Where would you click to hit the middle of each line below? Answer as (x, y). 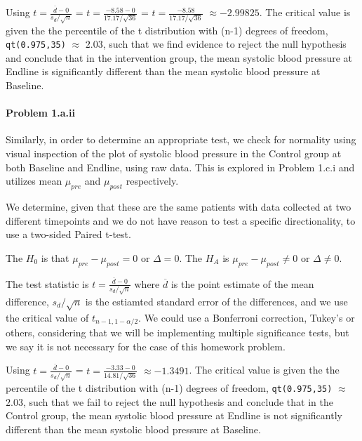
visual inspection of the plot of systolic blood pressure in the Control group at (174, 153)
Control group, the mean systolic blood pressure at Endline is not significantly (174, 415)
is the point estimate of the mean (242, 283)
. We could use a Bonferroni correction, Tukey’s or (247, 317)
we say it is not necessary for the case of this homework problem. (146, 346)
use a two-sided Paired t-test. (68, 234)
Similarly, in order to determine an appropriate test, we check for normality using (181, 139)
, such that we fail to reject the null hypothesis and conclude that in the (178, 401)
